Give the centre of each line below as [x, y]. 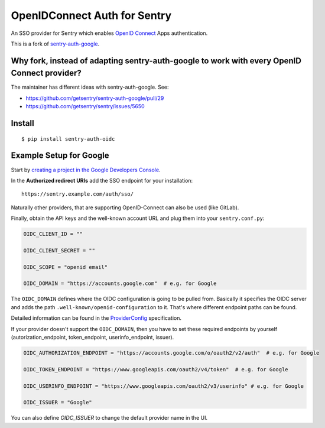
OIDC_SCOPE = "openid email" [66, 267]
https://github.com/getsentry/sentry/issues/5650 [85, 106]
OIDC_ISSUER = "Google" [58, 403]
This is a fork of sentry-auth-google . [55, 44]
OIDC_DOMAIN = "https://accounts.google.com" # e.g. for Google [120, 283]
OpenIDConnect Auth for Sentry [91, 15]
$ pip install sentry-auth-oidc [68, 139]
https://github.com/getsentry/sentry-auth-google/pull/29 [95, 98]
